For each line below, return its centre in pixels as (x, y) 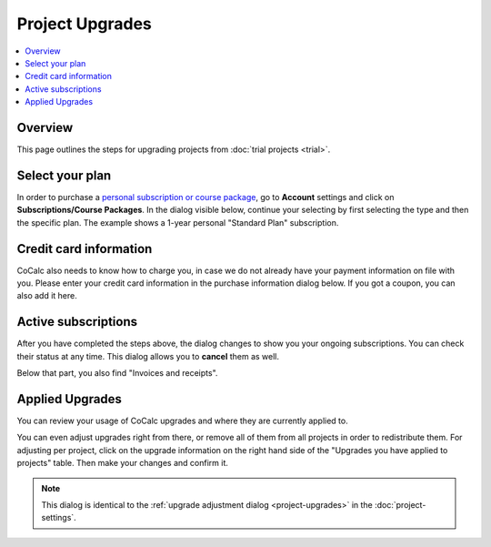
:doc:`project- (400, 504)
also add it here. (47, 296)
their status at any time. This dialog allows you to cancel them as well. (148, 356)
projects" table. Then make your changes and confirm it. (123, 463)
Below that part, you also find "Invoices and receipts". (117, 373)
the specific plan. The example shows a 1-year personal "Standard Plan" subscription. (178, 222)
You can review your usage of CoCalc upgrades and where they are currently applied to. (183, 420)
